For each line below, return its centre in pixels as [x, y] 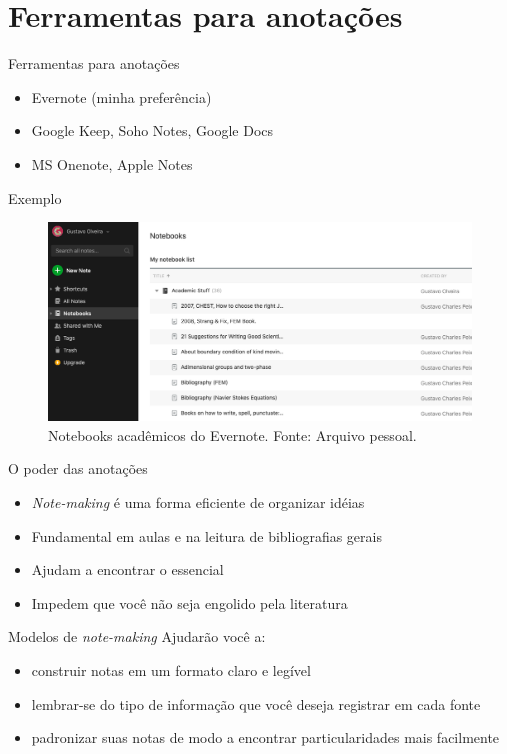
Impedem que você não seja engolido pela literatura [189, 602]
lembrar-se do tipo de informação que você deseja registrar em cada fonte [256, 703]
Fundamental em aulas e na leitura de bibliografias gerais [206, 535]
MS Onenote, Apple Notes [112, 163]
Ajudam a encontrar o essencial [127, 569]
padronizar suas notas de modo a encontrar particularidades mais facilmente [265, 737]
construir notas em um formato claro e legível [171, 670]
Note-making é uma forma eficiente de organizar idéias [198, 502]
